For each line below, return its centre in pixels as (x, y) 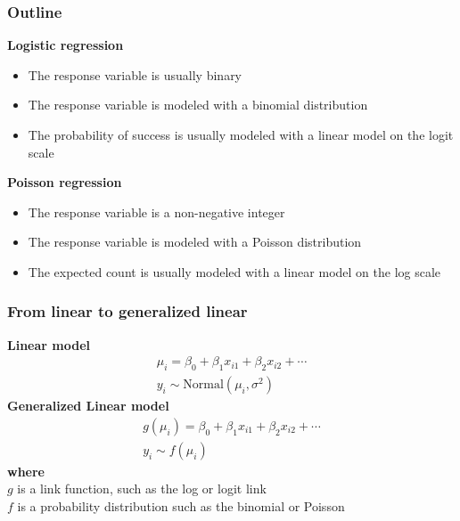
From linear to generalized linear (127, 311)
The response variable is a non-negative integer (156, 212)
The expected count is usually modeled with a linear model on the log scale (234, 271)
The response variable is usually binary (135, 74)
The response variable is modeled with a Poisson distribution (195, 242)
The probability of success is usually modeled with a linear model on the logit (241, 134)
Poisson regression (65, 182)
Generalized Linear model (88, 406)
